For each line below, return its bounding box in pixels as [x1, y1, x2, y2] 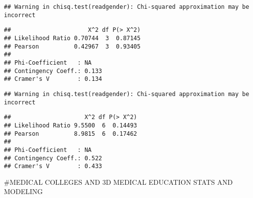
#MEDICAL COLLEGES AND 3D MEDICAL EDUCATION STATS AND [4, 176, 233, 187]
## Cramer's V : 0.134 [4, 75, 102, 83]
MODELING [4, 186, 43, 197]
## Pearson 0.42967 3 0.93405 [4, 43, 141, 50]
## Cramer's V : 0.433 [4, 163, 102, 170]
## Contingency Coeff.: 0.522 [4, 154, 102, 162]
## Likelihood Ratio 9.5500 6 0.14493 [4, 122, 138, 129]
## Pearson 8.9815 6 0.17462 [4, 130, 138, 137]
